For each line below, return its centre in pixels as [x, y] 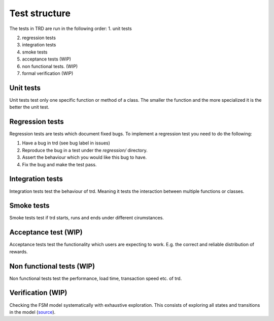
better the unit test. [29, 107]
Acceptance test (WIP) [46, 232]
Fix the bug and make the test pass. [59, 164]
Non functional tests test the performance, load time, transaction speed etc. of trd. [96, 278]
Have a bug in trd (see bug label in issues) [66, 143]
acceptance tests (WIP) [46, 59]
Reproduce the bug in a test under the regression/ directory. [85, 150]
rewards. [19, 251]
